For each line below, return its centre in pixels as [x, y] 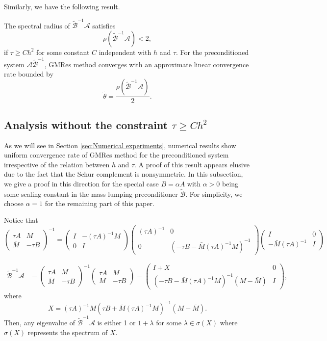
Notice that [21, 220]
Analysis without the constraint [86, 124]
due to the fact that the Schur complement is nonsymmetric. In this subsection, [124, 174]
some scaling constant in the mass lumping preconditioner [91, 194]
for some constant [63, 52]
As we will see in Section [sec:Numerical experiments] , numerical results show [120, 145]
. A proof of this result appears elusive [192, 164]
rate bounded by [29, 73]
